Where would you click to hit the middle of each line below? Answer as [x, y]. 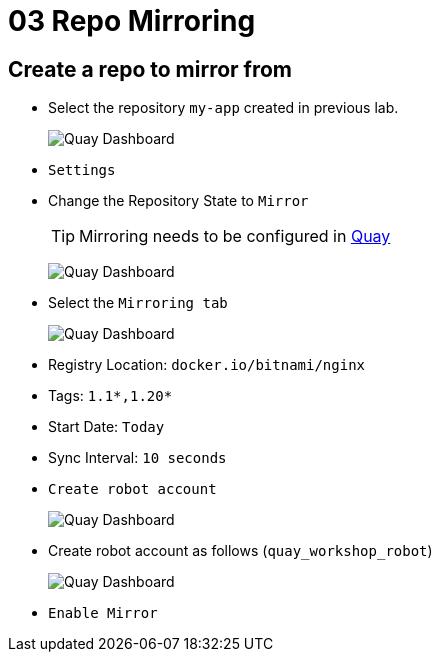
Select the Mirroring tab [138, 303]
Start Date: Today [106, 427]
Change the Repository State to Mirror [178, 201]
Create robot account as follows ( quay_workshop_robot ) [240, 551]
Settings [82, 170]
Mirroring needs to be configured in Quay [235, 236]
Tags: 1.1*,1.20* [110, 396]
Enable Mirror [103, 613]
